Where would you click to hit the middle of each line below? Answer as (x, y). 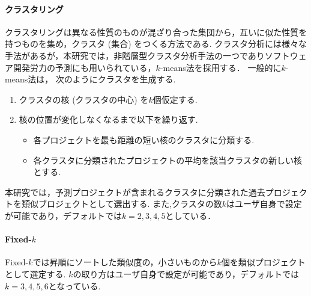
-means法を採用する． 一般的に (221, 67)
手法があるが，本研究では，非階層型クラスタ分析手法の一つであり (135, 55)
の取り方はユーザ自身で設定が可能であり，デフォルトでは (186, 273)
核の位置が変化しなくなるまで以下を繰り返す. (108, 119)
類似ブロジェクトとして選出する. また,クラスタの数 (122, 204)
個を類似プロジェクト (263, 262)
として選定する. (35, 273)
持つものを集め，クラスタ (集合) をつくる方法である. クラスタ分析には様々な (156, 44)
